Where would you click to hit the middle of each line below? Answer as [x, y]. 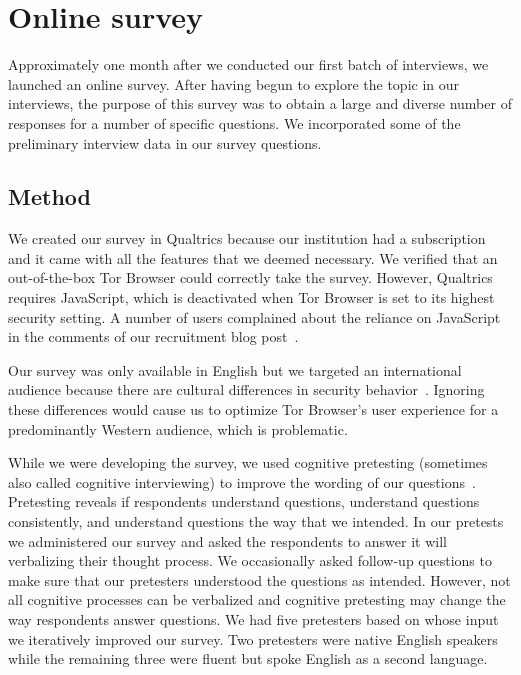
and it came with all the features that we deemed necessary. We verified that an [253, 257]
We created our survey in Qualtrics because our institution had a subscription [247, 238]
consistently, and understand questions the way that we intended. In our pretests [256, 521]
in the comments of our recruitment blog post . [153, 336]
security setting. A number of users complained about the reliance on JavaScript [254, 316]
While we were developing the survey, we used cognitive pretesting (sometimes [248, 462]
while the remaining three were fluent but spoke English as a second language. [248, 658]
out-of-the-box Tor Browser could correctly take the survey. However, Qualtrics [250, 277]
